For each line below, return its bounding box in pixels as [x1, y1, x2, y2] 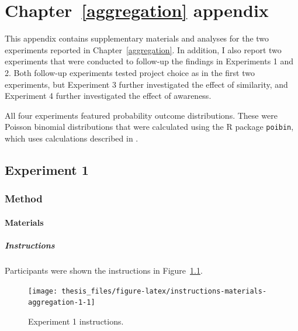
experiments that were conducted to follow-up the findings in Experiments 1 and [5, 55, 294, 67]
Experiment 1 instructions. [28, 315, 124, 327]
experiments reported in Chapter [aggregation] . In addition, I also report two [5, 43, 282, 56]
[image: [28, 287, 58, 295]
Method [5, 191, 43, 206]
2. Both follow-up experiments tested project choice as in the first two [5, 66, 255, 78]
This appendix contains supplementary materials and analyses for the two [5, 32, 269, 44]
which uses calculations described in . [5, 132, 138, 144]
